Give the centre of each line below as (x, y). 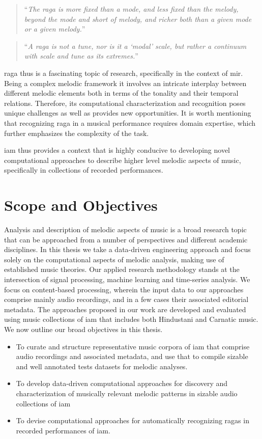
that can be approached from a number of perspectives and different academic (126, 239)
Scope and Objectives (81, 205)
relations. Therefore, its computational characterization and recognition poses (125, 103)
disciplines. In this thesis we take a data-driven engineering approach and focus (127, 249)
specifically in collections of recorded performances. (84, 170)
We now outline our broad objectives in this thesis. (83, 329)
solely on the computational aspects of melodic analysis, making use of (114, 259)
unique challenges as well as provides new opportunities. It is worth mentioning (128, 113)
